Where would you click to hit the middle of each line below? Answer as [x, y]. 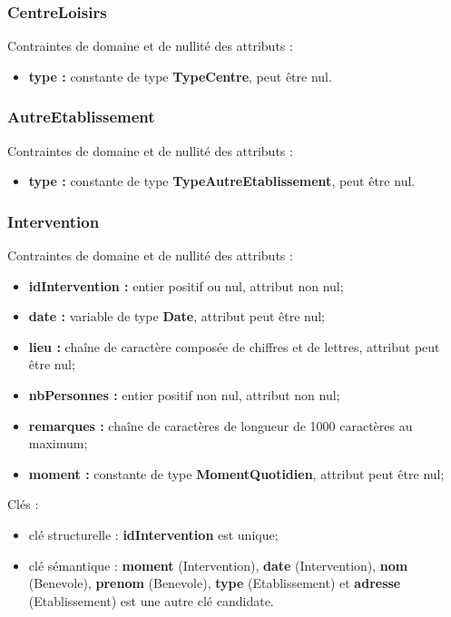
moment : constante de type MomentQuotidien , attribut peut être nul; [236, 473]
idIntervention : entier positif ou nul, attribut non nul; [186, 285]
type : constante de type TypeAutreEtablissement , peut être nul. [222, 181]
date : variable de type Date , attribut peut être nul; [177, 316]
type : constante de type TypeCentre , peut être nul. [180, 76]
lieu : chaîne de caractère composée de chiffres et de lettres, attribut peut [234, 346]
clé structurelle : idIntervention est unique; [153, 534]
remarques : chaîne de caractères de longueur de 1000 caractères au [221, 425]
